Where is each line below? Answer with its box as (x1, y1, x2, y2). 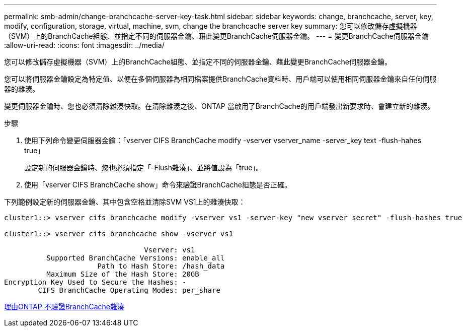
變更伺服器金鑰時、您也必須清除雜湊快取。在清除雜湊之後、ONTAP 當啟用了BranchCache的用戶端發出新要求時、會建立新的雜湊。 (4, 102, 435, 110)
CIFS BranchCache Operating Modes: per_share (38, 286, 220, 294)
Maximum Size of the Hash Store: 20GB (46, 270, 199, 278)
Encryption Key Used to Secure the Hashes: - (4, 278, 187, 286)
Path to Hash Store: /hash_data (97, 262, 225, 270)
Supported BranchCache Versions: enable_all (46, 254, 225, 262)
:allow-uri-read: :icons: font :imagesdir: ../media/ (4, 41, 165, 49)
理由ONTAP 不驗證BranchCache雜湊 (4, 302, 125, 311)
